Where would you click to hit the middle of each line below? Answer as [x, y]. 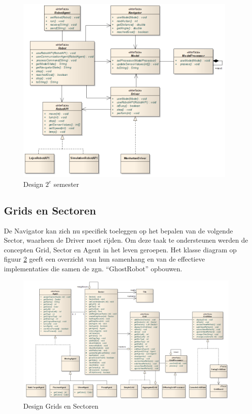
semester [66, 184]
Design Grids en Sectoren [61, 406]
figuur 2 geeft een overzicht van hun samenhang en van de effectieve [104, 259]
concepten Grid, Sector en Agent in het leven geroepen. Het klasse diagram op [120, 249]
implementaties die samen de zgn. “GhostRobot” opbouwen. [93, 268]
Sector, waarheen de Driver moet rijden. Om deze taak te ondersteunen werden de [126, 240]
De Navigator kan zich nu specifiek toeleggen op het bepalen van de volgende [118, 230]
